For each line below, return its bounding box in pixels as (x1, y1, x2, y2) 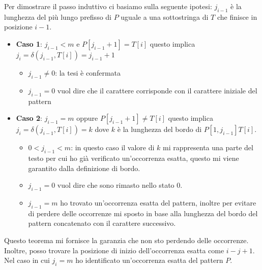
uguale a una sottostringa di (121, 11, 209, 22)
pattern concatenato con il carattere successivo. (28, 218, 176, 228)
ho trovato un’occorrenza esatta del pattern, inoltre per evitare (60, 197, 256, 208)
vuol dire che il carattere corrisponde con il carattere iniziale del (57, 85, 257, 95)
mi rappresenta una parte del (163, 142, 253, 153)
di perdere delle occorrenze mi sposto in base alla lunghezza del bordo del (28, 208, 258, 218)
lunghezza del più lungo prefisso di (4, 11, 111, 22)
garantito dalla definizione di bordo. (28, 162, 140, 173)
